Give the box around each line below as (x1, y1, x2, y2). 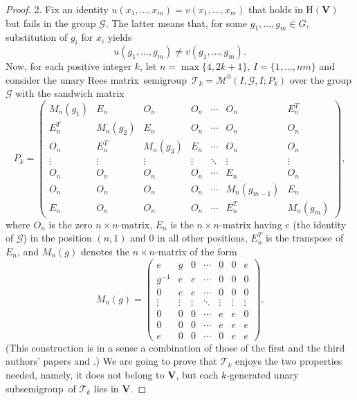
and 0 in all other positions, (130, 230, 248, 245)
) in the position (23, 230, 92, 245)
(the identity (293, 217, 347, 231)
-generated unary (226, 367, 299, 382)
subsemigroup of (6, 381, 76, 395)
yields (107, 30, 132, 44)
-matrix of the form (155, 244, 237, 258)
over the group (289, 72, 351, 87)
